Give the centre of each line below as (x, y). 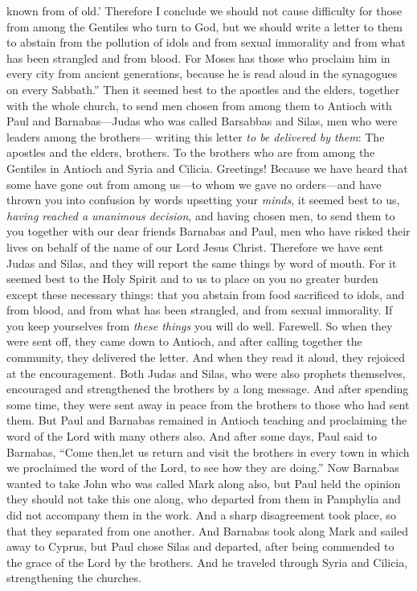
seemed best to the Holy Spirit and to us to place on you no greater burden (192, 279)
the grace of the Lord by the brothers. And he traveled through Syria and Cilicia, (207, 562)
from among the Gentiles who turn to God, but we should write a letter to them (204, 26)
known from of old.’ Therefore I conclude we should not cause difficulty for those (204, 10)
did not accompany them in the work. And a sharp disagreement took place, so (201, 515)
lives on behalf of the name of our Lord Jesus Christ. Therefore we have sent (195, 246)
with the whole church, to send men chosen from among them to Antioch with (199, 105)
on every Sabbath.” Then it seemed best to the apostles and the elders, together (203, 89)
